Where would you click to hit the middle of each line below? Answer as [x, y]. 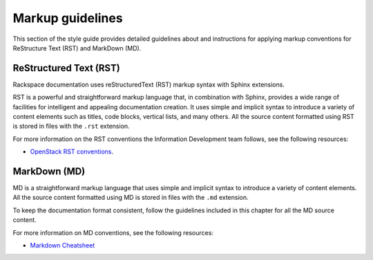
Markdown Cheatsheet [63, 245]
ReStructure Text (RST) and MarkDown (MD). [77, 48]
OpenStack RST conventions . [72, 151]
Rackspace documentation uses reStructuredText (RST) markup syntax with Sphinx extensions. [149, 84]
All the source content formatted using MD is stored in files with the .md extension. [131, 198]
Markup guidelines [68, 18]
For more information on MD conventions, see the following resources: [113, 232]
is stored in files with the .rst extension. [71, 126]
